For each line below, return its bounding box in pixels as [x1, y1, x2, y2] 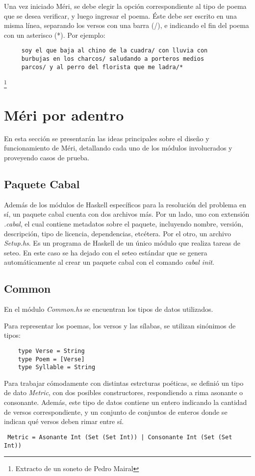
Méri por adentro [4, 104, 124, 125]
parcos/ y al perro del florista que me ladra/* [21, 63, 183, 71]
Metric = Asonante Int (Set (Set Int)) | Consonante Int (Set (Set [7, 433, 232, 441]
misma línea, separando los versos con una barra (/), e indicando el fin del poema [4, 20, 249, 30]
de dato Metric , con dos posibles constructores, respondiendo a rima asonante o [4, 387, 243, 398]
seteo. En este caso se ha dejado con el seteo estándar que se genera [4, 247, 207, 257]
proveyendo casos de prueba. [4, 152, 90, 162]
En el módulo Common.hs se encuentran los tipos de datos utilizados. [4, 304, 213, 314]
